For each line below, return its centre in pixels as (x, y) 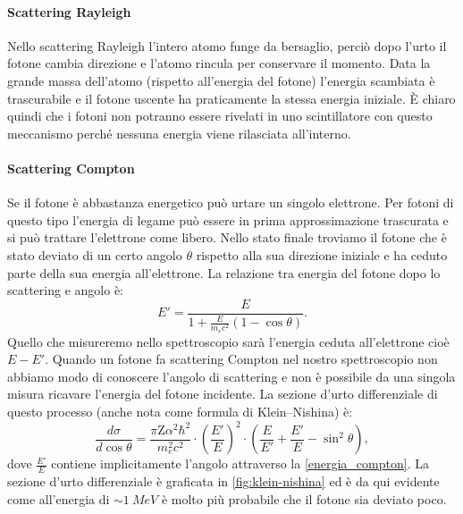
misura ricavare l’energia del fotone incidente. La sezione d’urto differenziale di (223, 394)
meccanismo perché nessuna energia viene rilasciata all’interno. (179, 133)
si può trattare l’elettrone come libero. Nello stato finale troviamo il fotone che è (227, 237)
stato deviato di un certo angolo (95, 254)
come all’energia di (59, 498)
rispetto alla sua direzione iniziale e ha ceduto (322, 254)
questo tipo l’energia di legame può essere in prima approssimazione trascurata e (228, 219)
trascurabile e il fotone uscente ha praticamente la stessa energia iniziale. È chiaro (231, 98)
